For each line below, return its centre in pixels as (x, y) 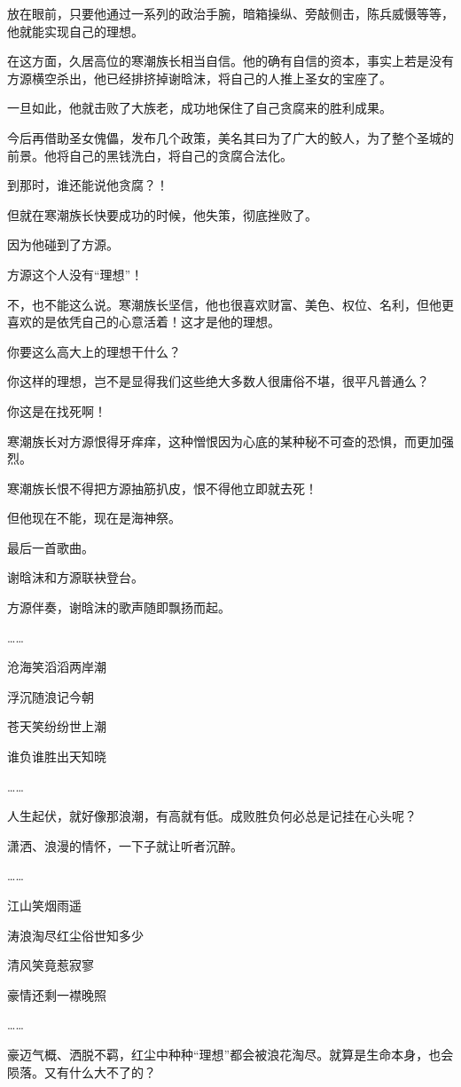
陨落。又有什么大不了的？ (82, 1071)
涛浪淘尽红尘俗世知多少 (75, 935)
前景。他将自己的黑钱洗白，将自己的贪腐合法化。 (150, 155)
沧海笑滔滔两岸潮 (57, 667)
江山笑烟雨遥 (44, 905)
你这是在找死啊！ (57, 410)
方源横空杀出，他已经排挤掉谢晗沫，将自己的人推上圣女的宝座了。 (199, 78)
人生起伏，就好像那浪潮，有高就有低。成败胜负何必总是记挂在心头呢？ (212, 816)
